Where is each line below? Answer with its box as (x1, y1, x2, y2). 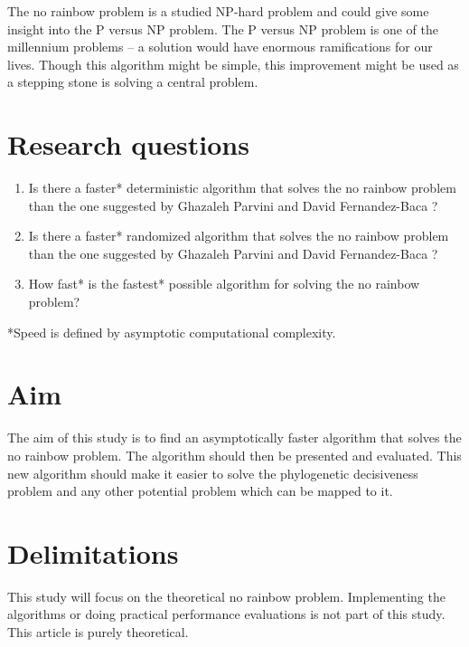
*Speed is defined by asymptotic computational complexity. (7, 322, 336, 341)
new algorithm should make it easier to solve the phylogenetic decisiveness (7, 463, 418, 482)
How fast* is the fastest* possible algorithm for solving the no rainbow (28, 274, 420, 293)
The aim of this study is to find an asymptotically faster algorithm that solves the (7, 428, 462, 447)
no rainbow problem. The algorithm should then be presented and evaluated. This (7, 445, 462, 464)
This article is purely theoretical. (7, 623, 189, 642)
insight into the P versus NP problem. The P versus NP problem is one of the (7, 19, 438, 38)
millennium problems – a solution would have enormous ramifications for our (7, 37, 433, 56)
